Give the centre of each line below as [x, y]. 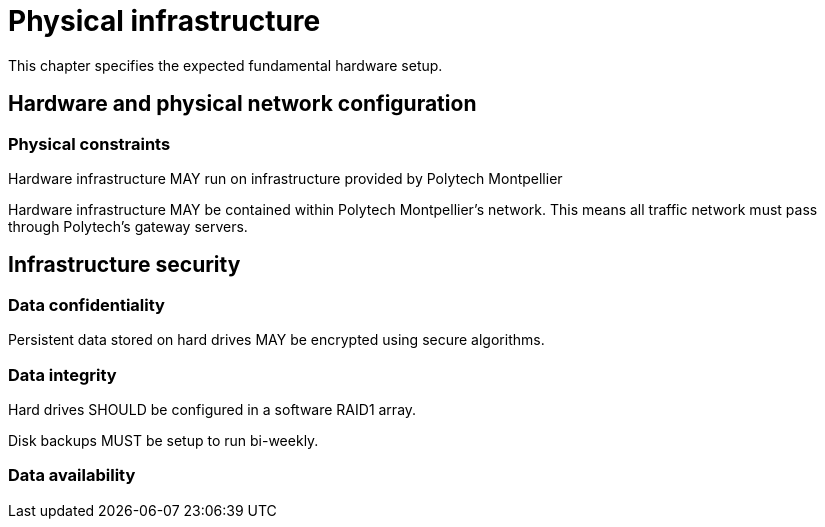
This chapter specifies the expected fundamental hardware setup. [225, 65]
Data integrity [62, 374]
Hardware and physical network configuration [242, 104]
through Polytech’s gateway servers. [128, 226]
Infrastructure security [124, 265]
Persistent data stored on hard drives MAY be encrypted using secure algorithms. [276, 340]
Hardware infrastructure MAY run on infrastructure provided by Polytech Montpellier [285, 178]
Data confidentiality [86, 304]
